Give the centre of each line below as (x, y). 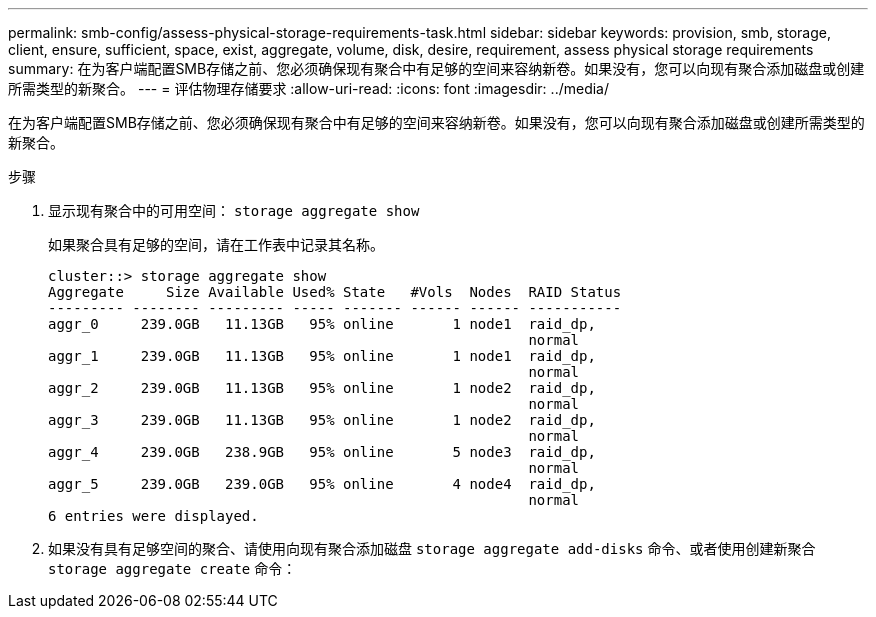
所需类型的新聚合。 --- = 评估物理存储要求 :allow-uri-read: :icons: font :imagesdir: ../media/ (309, 88)
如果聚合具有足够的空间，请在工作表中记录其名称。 (216, 244)
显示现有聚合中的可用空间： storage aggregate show (234, 210)
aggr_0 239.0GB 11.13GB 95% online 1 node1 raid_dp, (322, 324)
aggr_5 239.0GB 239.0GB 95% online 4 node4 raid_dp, (322, 484)
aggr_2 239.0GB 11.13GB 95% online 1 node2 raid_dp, (322, 388)
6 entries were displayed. (153, 516)
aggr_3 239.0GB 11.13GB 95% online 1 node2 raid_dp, (322, 420)
